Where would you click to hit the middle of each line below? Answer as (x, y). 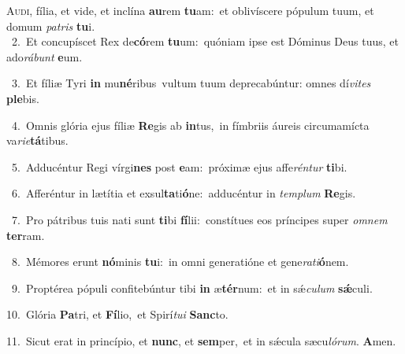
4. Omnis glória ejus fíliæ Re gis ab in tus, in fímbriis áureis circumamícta (190, 125)
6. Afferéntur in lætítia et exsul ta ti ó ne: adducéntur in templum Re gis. (184, 193)
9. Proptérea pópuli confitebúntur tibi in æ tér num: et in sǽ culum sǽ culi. (192, 288)
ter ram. (26, 235)
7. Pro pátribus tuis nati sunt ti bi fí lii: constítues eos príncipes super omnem (199, 219)
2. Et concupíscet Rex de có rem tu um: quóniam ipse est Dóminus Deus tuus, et (205, 41)
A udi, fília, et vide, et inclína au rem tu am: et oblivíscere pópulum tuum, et (190, 10)
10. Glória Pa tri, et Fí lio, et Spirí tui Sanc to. (117, 314)
